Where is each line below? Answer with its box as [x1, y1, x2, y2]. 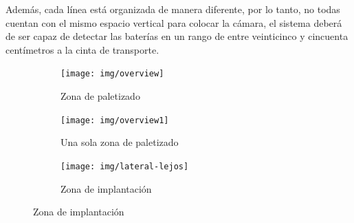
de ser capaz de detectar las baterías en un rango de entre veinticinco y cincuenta [5, 29, 349, 43]
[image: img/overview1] [60, 115, 169, 125]
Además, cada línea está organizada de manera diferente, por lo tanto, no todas [5, 2, 340, 16]
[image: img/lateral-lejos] [60, 161, 189, 171]
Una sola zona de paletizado [60, 135, 179, 149]
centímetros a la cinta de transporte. [5, 42, 159, 56]
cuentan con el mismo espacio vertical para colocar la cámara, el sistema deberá [5, 15, 342, 30]
